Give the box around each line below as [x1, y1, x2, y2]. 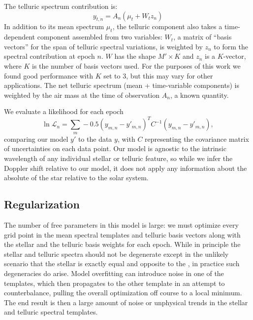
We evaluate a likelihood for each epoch [4, 106, 124, 117]
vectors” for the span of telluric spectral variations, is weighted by [4, 41, 203, 51]
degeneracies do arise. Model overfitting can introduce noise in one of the [4, 268, 224, 278]
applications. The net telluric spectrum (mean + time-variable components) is [4, 80, 239, 90]
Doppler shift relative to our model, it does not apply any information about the [4, 162, 247, 173]
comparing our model [4, 133, 68, 144]
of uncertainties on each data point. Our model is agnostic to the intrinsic [4, 143, 226, 154]
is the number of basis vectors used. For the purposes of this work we [32, 60, 241, 71]
